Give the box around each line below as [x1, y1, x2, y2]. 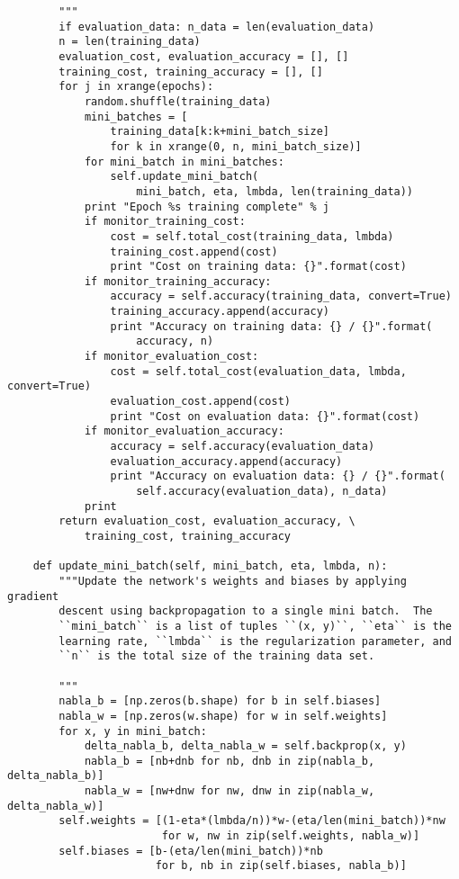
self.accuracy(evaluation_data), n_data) [136, 485, 388, 498]
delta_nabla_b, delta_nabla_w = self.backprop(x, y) [84, 740, 407, 753]
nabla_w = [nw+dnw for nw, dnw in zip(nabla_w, [84, 785, 375, 798]
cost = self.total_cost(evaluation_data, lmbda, [110, 364, 407, 378]
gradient [7, 589, 59, 603]
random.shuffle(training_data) [84, 94, 272, 108]
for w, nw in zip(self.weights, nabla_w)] [161, 830, 420, 843]
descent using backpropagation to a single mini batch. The [58, 605, 433, 618]
